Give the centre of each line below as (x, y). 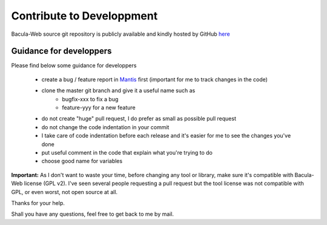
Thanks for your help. (38, 203)
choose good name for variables (82, 161)
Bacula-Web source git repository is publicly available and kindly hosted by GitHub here (121, 34)
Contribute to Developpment (84, 16)
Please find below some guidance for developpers (74, 65)
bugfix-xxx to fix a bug (90, 99)
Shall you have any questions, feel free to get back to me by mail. (93, 214)
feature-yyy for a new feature (99, 108)
